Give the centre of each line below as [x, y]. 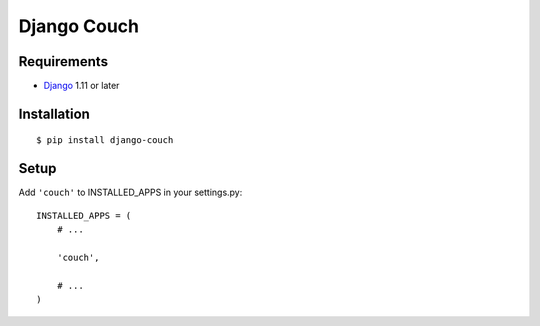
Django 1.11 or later [81, 86]
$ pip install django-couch [105, 140]
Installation [54, 113]
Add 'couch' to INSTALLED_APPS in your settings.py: [130, 192]
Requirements [63, 61]
